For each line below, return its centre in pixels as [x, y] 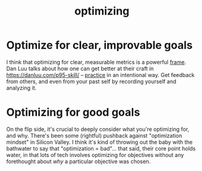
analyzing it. [22, 88]
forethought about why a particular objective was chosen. [79, 161]
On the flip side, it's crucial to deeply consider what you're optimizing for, [98, 129]
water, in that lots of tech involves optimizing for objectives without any [95, 155]
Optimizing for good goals [73, 112]
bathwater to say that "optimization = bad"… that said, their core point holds [101, 148]
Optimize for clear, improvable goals [99, 45]
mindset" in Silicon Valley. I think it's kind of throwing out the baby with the [99, 142]
